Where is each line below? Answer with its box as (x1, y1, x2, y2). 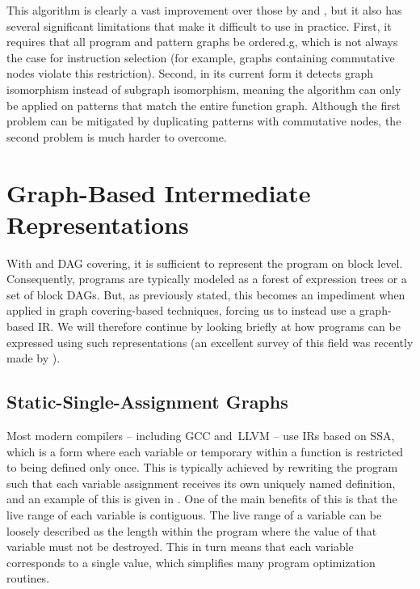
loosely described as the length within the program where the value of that (6, 522, 377, 539)
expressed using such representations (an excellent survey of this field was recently (6, 333, 414, 350)
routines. (6, 570, 50, 587)
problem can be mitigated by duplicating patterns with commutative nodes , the (6, 112, 401, 129)
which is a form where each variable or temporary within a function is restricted (6, 443, 403, 460)
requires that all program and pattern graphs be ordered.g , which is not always (6, 33, 398, 50)
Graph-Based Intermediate (6, 176, 311, 209)
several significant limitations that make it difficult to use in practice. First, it (6, 17, 392, 34)
